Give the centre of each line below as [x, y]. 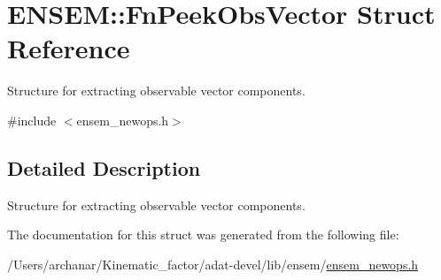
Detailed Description [104, 167]
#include [32, 120]
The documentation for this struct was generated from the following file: [203, 235]
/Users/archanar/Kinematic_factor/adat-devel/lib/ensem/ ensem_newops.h [213, 264]
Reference [69, 48]
